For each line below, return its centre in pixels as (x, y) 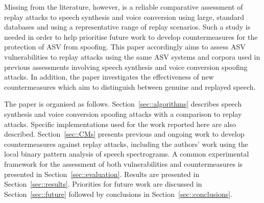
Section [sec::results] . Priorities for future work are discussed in (103, 184)
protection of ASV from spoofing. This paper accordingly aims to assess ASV (125, 47)
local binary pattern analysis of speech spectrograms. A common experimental (127, 154)
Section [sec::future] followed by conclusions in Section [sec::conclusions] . (118, 194)
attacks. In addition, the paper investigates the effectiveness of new (109, 77)
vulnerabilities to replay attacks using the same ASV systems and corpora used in (132, 56)
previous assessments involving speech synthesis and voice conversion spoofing (126, 67)
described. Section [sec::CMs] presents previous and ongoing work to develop (124, 134)
